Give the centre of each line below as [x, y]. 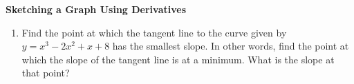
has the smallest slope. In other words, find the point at [231, 46]
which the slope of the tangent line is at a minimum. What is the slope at [178, 59]
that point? [46, 73]
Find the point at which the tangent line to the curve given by [154, 32]
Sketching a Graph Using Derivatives [96, 9]
